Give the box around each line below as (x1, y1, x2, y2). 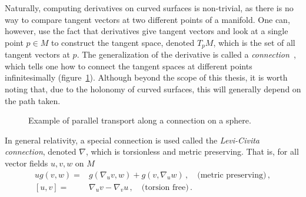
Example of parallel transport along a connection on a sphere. (28, 114, 251, 126)
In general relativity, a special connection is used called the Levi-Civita (5, 133, 260, 146)
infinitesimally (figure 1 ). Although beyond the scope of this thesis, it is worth (5, 71, 288, 84)
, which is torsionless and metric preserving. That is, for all (85, 145, 299, 158)
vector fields (5, 156, 48, 169)
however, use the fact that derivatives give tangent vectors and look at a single (5, 25, 288, 37)
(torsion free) (141, 183, 189, 192)
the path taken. (5, 94, 61, 106)
